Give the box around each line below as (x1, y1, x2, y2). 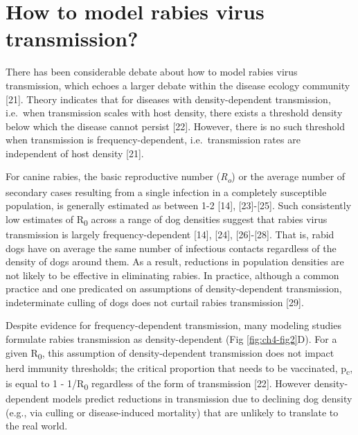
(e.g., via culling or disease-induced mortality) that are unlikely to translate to (6, 405, 339, 419)
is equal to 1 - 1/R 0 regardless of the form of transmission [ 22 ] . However (6, 375, 312, 392)
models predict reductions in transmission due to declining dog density (52, 391, 352, 406)
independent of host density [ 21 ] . (6, 145, 144, 160)
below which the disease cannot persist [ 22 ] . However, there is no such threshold (6, 118, 345, 133)
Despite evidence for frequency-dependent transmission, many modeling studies (6, 318, 341, 332)
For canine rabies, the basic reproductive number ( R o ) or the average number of (6, 169, 346, 186)
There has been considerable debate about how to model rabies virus (6, 64, 298, 79)
